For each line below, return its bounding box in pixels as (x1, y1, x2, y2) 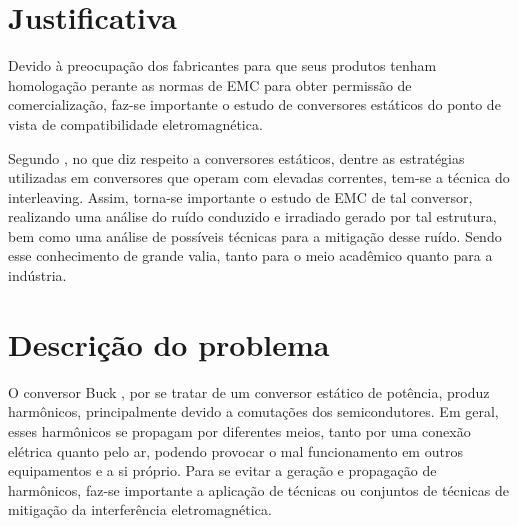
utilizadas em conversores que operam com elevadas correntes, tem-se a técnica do (8, 167, 510, 188)
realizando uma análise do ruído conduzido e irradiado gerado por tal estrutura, (8, 206, 497, 227)
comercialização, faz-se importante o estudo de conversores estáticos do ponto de (8, 94, 501, 115)
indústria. (8, 265, 67, 286)
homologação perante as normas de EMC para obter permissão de (8, 74, 412, 95)
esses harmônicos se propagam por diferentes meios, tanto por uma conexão (8, 420, 471, 441)
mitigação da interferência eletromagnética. (8, 499, 272, 520)
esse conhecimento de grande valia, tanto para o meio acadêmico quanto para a (8, 245, 493, 266)
